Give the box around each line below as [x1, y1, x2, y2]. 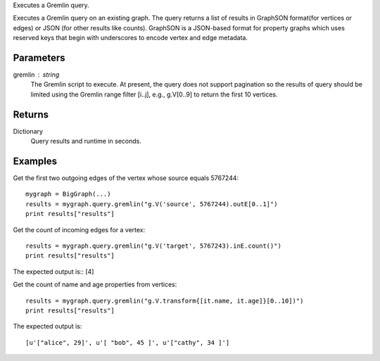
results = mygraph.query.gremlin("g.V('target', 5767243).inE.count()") [25, 242, 281, 250]
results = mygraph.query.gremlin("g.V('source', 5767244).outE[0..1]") [25, 200, 278, 208]
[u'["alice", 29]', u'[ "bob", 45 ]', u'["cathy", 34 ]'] [25, 338, 230, 346]
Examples [13, 155, 58, 167]
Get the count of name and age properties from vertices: [13, 280, 177, 289]
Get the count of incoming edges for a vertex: [13, 225, 146, 234]
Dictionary [13, 127, 44, 135]
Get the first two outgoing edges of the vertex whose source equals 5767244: [13, 174, 239, 182]
